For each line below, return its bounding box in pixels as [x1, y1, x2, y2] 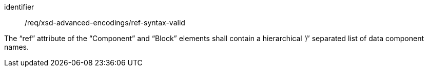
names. [4, 43, 29, 51]
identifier [4, 3, 34, 11]
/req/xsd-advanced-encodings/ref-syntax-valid [25, 18, 185, 27]
